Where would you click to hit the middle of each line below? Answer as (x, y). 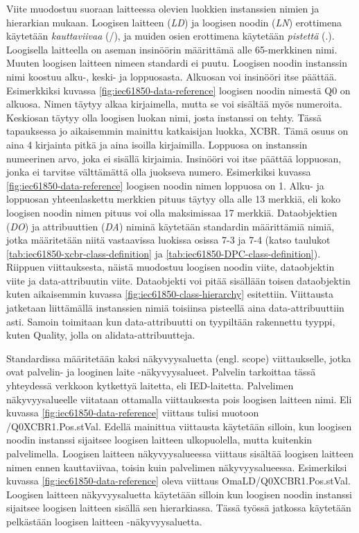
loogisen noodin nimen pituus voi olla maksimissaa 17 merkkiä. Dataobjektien (172, 212)
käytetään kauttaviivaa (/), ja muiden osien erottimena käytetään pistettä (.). (170, 36)
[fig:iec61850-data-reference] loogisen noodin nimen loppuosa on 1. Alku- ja (165, 185)
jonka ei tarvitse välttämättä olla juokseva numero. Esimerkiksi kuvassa (159, 172)
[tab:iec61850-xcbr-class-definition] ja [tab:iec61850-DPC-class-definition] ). (164, 253)
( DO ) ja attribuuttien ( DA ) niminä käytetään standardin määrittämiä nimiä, (170, 226)
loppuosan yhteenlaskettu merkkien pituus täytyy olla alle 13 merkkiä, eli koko (174, 199)
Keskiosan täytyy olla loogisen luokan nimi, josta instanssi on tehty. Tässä (164, 117)
